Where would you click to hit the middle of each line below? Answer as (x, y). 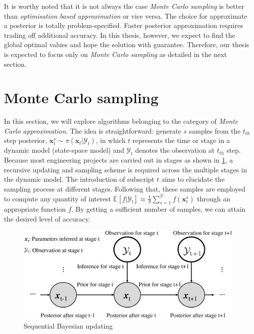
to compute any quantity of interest (57, 198)
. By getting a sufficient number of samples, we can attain (158, 209)
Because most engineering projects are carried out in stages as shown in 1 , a (118, 160)
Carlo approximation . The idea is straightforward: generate (93, 130)
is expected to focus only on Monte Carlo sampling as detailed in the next (115, 54)
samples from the (215, 130)
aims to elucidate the (193, 179)
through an (214, 198)
